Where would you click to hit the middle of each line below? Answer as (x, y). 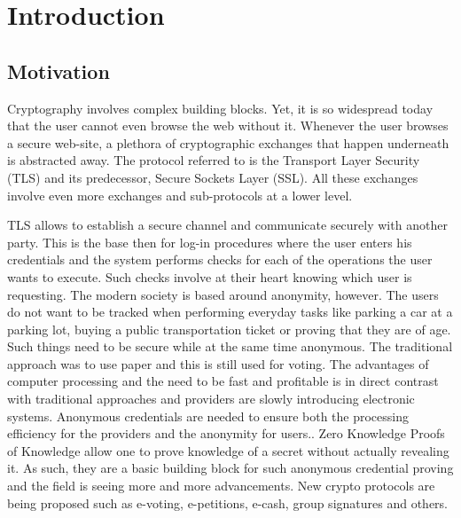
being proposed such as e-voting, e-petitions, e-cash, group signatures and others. (227, 502)
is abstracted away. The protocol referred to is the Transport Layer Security (214, 160)
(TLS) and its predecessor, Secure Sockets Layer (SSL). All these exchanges (213, 177)
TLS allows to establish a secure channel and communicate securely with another (227, 225)
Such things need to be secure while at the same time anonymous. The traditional (230, 346)
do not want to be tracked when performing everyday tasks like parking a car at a (230, 312)
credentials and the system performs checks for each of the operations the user (220, 259)
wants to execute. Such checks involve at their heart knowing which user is (210, 276)
